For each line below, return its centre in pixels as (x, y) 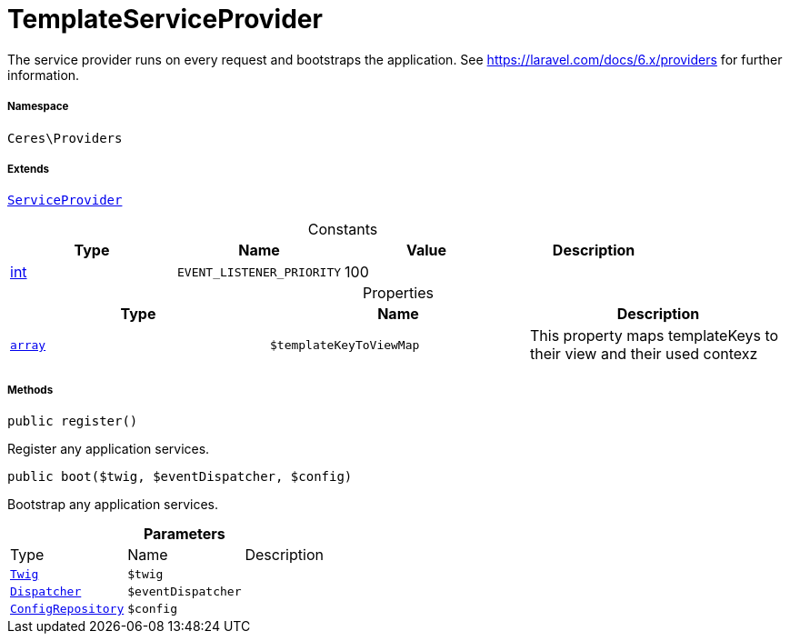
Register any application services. (109, 449)
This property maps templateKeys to (654, 336)
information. (44, 75)
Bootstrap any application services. (113, 505)
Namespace (38, 107)
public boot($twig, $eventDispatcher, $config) (180, 477)
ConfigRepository (67, 609)
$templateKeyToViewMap (345, 345)
